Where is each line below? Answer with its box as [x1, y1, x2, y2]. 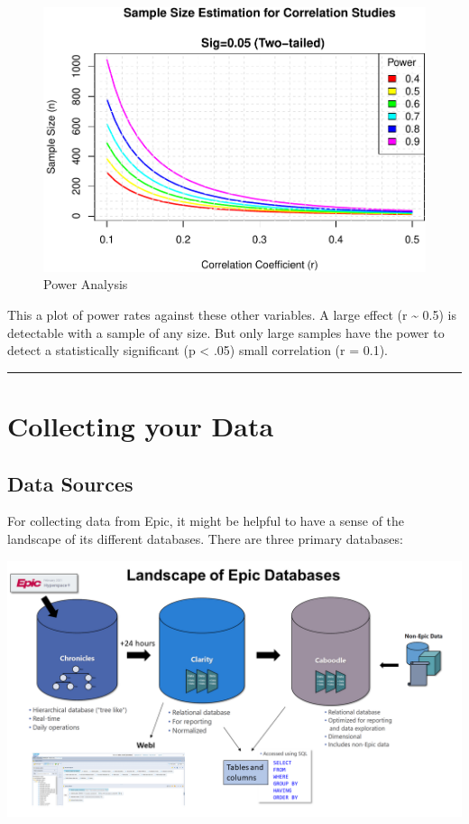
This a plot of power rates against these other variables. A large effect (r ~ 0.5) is [7, 305, 457, 324]
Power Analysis [43, 275, 128, 294]
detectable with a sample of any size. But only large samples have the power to [7, 323, 445, 342]
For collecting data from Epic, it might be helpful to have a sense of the [7, 511, 405, 530]
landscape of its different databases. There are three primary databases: [7, 529, 403, 548]
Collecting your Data [7, 407, 274, 445]
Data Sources [7, 469, 133, 497]
